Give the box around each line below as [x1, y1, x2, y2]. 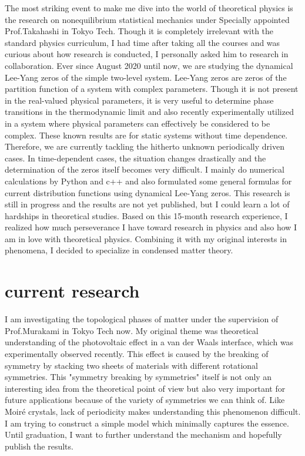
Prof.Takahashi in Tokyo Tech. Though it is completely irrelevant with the [5, 25, 274, 37]
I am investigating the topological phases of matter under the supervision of [5, 313, 279, 325]
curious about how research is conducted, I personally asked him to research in [5, 48, 289, 60]
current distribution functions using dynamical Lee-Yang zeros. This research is [5, 186, 290, 199]
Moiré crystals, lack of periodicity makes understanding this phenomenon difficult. [5, 405, 301, 417]
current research [5, 279, 140, 303]
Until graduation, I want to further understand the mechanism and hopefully [5, 428, 282, 441]
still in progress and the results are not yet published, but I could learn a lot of [5, 198, 290, 210]
